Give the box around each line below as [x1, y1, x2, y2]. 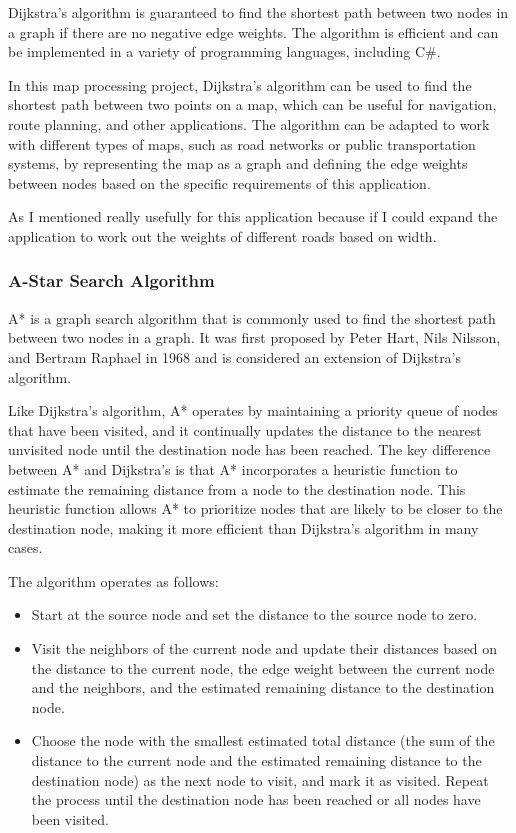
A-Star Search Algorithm [8, 268, 215, 293]
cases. [8, 537, 43, 558]
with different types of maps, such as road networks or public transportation [8, 133, 476, 154]
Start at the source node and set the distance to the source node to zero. [31, 604, 478, 625]
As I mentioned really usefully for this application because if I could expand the [8, 206, 498, 227]
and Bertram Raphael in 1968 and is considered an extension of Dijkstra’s [8, 346, 462, 367]
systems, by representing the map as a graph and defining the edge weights [8, 153, 468, 174]
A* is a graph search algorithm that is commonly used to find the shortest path [8, 307, 496, 328]
